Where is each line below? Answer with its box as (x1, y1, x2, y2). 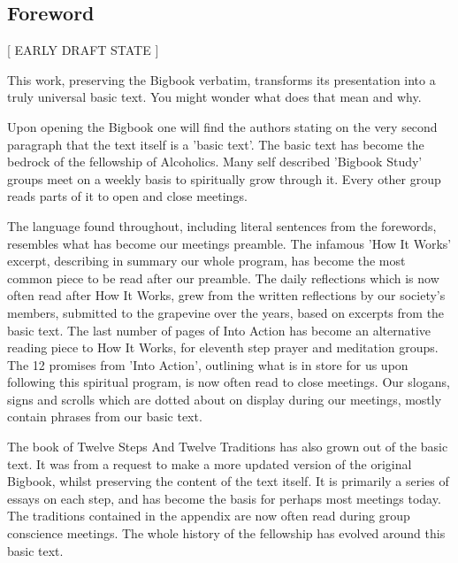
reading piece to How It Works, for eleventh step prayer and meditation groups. (7, 338, 439, 357)
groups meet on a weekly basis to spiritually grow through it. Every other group (7, 169, 441, 188)
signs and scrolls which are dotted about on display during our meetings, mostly (7, 389, 442, 408)
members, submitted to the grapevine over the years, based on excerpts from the (7, 303, 445, 321)
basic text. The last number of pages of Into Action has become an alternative (7, 320, 431, 339)
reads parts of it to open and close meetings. (7, 187, 248, 205)
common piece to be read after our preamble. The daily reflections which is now (7, 268, 439, 287)
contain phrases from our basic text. (7, 407, 202, 426)
